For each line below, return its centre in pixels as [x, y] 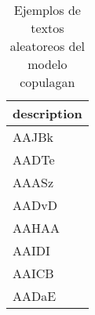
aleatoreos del [47, 46]
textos [47, 28]
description [47, 113]
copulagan [47, 82]
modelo [47, 64]
